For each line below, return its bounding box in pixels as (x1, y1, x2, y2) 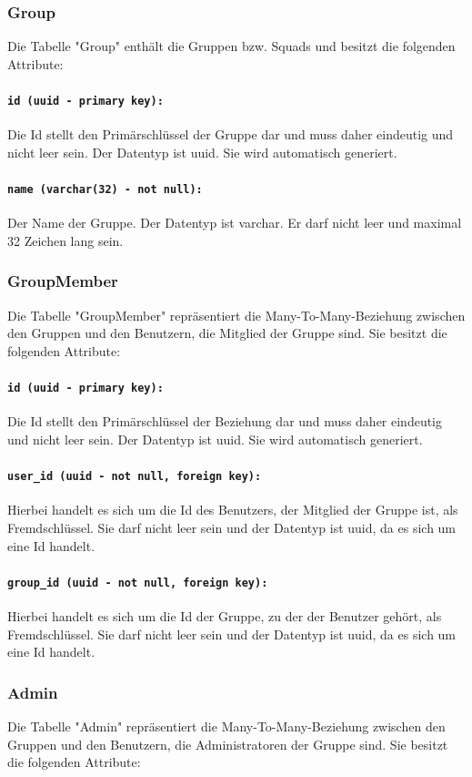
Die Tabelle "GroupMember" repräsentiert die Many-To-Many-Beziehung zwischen (7, 305, 466, 324)
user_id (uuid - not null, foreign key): (7, 470, 262, 484)
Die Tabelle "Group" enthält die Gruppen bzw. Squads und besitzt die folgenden (7, 36, 456, 56)
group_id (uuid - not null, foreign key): (7, 576, 268, 589)
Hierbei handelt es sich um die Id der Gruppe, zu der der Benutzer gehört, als (7, 607, 442, 626)
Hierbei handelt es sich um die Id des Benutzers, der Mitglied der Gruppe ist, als (7, 500, 458, 519)
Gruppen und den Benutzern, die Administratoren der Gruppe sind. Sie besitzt (7, 734, 448, 753)
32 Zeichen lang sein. (7, 230, 124, 250)
